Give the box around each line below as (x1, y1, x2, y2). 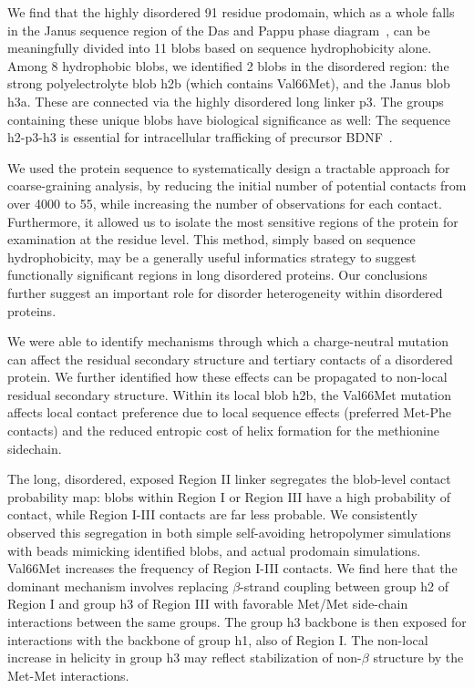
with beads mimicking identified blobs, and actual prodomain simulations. (7, 540, 421, 560)
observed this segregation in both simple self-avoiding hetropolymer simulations (7, 523, 451, 542)
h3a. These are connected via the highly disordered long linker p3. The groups (7, 91, 444, 110)
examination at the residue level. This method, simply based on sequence (7, 230, 416, 249)
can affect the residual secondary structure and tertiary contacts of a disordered (7, 349, 453, 368)
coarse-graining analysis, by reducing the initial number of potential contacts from (7, 176, 467, 195)
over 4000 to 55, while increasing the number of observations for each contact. (7, 193, 442, 212)
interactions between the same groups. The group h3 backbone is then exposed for (7, 612, 467, 631)
